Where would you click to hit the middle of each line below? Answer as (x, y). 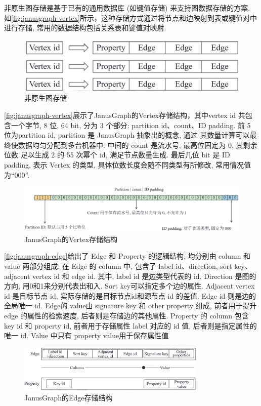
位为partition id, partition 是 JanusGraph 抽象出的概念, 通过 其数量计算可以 (127, 135)
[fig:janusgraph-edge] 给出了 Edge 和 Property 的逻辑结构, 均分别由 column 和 (127, 256)
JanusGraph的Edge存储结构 (69, 397)
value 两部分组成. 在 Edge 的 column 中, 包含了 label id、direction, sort (118, 266)
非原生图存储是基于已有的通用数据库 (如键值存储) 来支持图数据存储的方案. (127, 8)
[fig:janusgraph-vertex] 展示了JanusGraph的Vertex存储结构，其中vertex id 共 (125, 115)
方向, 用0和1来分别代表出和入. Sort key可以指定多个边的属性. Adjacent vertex (129, 286)
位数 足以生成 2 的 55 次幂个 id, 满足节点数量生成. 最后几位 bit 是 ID (117, 155)
